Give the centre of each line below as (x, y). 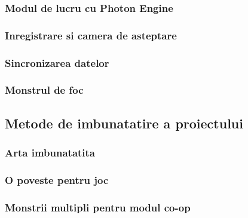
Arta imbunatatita (50, 153)
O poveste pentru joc (57, 179)
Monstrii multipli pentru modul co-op (98, 207)
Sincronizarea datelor (57, 62)
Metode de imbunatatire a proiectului (124, 123)
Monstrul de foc (44, 90)
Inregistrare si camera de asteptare (91, 35)
